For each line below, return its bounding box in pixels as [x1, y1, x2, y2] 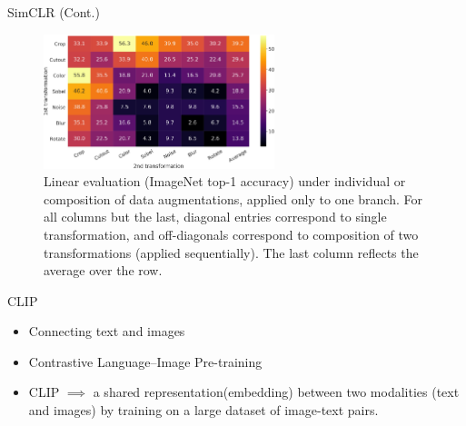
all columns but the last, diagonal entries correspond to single [44, 207, 387, 226]
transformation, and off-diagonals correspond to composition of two [44, 224, 419, 243]
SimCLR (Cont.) [7, 3, 100, 21]
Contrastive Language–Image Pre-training [28, 352, 263, 371]
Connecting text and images [28, 322, 185, 341]
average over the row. [44, 261, 163, 280]
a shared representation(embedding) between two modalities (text [93, 382, 460, 401]
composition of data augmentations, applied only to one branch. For [44, 189, 422, 208]
